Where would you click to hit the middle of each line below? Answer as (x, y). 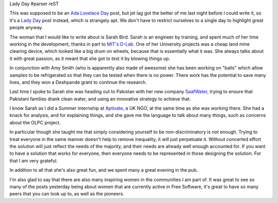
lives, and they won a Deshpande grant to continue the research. (78, 82)
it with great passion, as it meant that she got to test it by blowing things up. (90, 58)
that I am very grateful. (34, 160)
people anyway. (26, 28)
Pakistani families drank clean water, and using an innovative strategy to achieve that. (100, 99)
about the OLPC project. (35, 123)
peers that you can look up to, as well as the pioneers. (67, 194)
